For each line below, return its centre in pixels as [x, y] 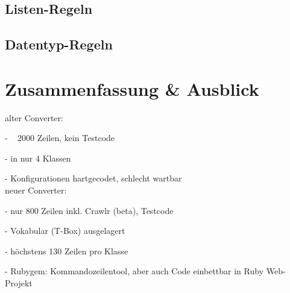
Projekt [19, 283]
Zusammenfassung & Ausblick [132, 88]
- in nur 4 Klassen [38, 158]
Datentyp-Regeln [59, 44]
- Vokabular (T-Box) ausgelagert [65, 231]
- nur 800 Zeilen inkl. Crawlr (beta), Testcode [89, 210]
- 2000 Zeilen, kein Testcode [60, 138]
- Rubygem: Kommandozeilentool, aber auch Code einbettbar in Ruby [134, 271]
